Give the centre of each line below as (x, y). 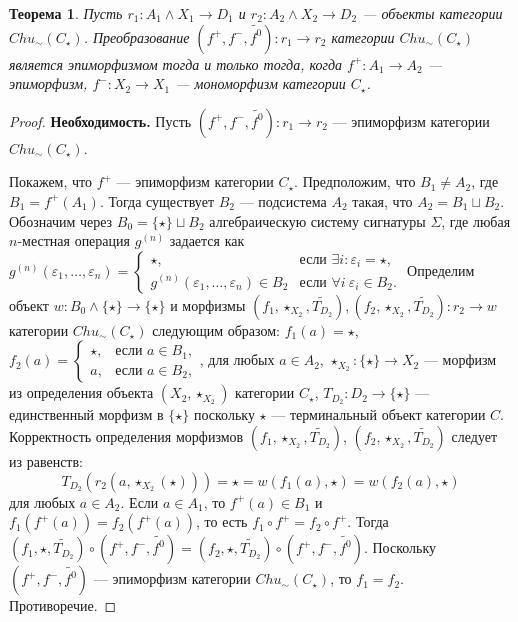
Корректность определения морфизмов (126, 435)
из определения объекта (81, 392)
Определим (441, 269)
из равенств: (46, 460)
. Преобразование (136, 36)
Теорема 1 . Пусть (66, 13)
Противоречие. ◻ (63, 605)
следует (474, 435)
